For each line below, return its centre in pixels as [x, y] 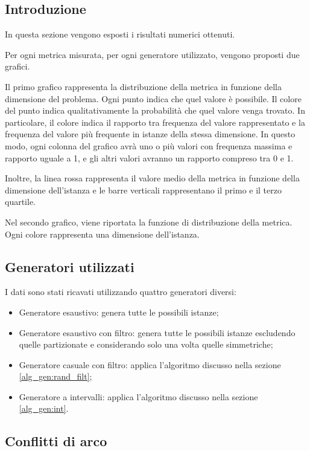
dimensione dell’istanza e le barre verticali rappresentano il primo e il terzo [143, 190]
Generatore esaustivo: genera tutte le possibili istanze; [119, 312]
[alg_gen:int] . [44, 408]
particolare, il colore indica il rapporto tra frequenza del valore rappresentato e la [155, 122]
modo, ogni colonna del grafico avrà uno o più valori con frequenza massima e [149, 145]
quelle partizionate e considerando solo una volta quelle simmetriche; [146, 344]
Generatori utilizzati [70, 266]
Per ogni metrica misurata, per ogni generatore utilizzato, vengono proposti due [152, 54]
